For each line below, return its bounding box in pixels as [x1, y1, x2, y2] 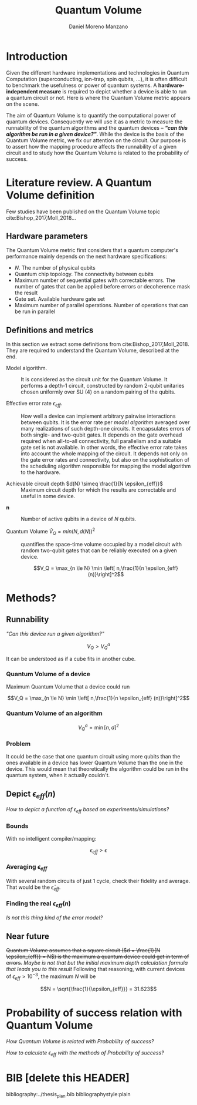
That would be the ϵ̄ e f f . [6, 884, 61, 892]
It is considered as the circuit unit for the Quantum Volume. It [21, 376, 168, 383]
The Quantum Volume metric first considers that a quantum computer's [6, 247, 179, 254]
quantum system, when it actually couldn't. [6, 772, 110, 779]
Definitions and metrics [6, 325, 94, 335]
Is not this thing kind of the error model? [6, 914, 103, 921]
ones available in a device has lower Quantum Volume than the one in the [6, 759, 183, 767]
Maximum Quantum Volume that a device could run [6, 683, 130, 690]
